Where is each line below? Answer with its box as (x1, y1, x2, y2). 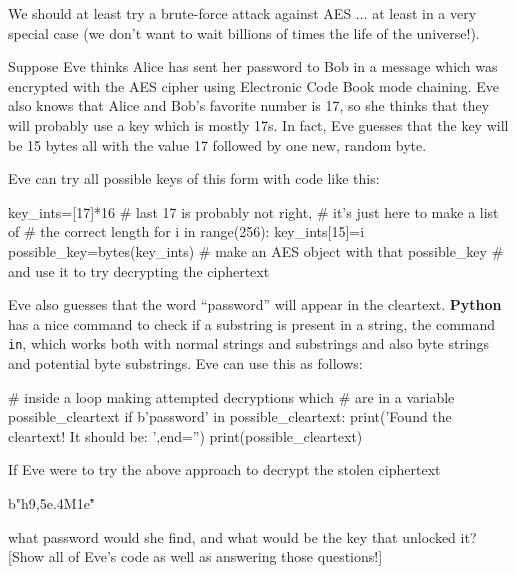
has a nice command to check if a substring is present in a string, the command (8, 313, 496, 334)
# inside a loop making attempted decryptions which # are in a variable (8, 386, 455, 407)
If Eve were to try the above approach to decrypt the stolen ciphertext (8, 459, 441, 480)
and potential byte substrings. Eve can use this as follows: (8, 352, 363, 373)
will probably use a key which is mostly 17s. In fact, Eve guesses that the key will (8, 114, 509, 135)
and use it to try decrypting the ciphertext (8, 260, 270, 281)
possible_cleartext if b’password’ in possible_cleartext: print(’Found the (8, 406, 452, 427)
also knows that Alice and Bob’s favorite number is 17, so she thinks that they (8, 95, 490, 116)
